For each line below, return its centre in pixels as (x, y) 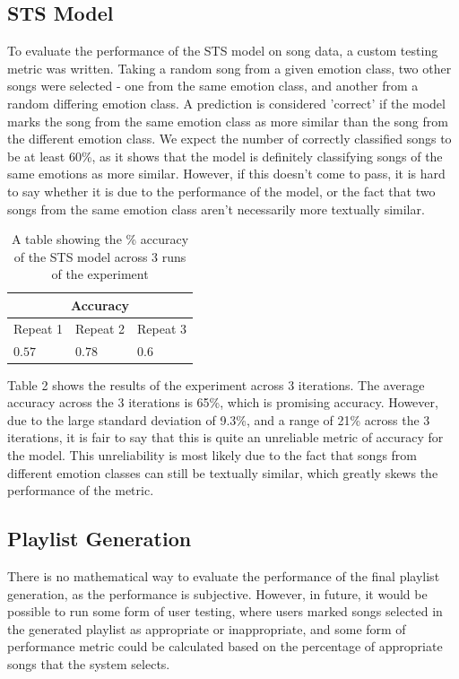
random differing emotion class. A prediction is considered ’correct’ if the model (226, 103)
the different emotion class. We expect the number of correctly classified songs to (229, 139)
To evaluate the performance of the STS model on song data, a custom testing (223, 51)
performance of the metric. (81, 490)
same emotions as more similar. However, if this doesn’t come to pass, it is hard (226, 174)
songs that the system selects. (89, 664)
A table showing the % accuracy (100, 239)
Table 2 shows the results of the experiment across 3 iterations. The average (216, 384)
